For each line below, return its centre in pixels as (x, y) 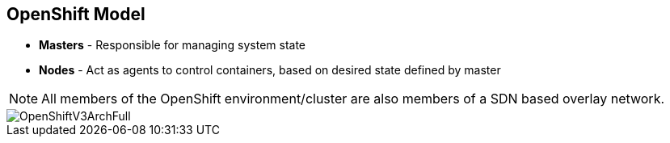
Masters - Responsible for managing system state (173, 45)
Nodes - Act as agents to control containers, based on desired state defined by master (270, 70)
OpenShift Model (76, 14)
